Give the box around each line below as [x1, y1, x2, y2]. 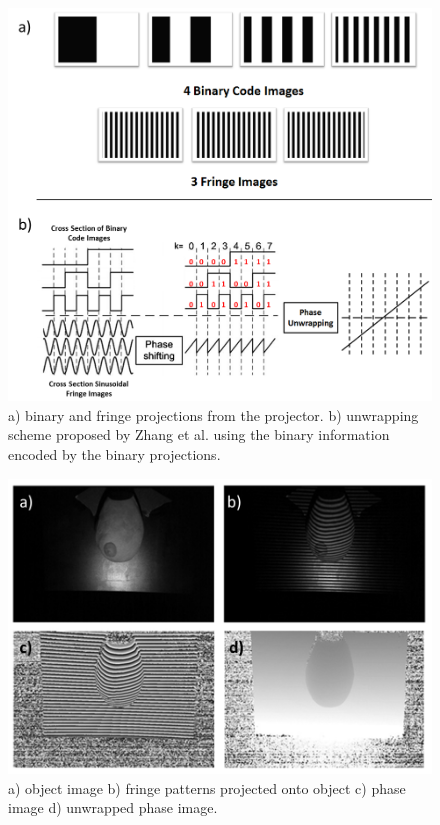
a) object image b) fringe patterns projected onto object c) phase [8, 777, 406, 798]
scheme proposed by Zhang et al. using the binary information [8, 424, 390, 445]
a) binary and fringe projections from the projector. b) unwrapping [8, 404, 419, 425]
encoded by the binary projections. [8, 444, 221, 465]
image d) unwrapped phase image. [8, 797, 218, 818]
